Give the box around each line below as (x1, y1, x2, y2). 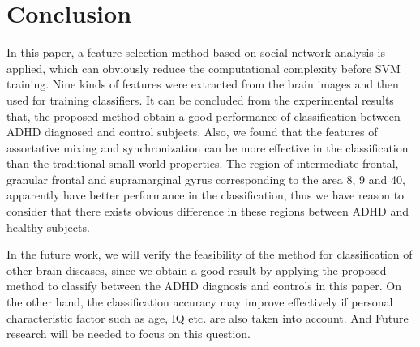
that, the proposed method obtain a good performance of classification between (6, 107, 401, 124)
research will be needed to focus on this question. (6, 325, 251, 342)
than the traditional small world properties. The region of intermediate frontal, (6, 155, 399, 172)
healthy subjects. (6, 218, 90, 235)
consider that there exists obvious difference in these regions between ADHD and (6, 203, 409, 220)
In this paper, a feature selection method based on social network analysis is (6, 44, 385, 61)
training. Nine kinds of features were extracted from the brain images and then (6, 75, 399, 92)
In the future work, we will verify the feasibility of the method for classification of (6, 246, 413, 263)
